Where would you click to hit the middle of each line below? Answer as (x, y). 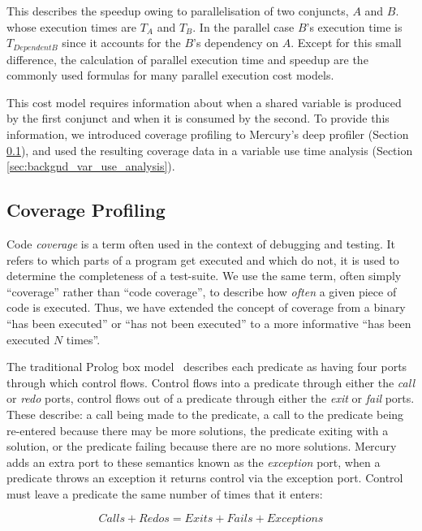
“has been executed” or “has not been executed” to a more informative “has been (209, 323)
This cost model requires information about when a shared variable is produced (204, 102)
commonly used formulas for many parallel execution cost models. (170, 75)
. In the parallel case (243, 26)
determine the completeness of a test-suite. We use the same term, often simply (204, 276)
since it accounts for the (121, 43)
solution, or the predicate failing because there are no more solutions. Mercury (202, 446)
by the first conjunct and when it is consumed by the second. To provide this (198, 118)
